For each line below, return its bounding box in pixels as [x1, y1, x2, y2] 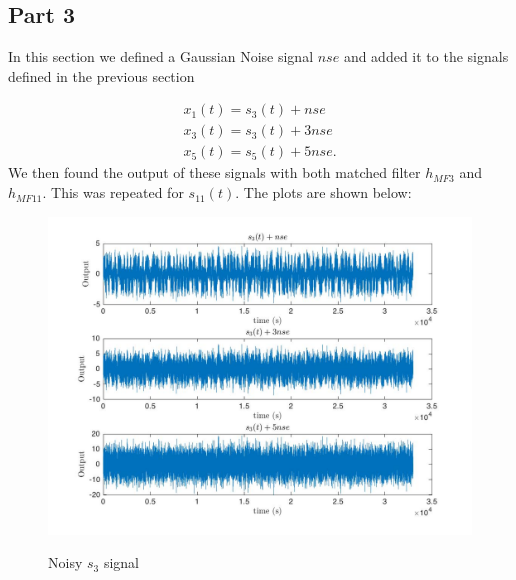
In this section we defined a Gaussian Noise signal [8, 46, 314, 67]
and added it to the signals [343, 46, 509, 67]
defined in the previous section [8, 65, 195, 86]
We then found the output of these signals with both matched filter [8, 162, 421, 183]
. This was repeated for [42, 182, 184, 203]
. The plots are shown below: [235, 182, 412, 203]
